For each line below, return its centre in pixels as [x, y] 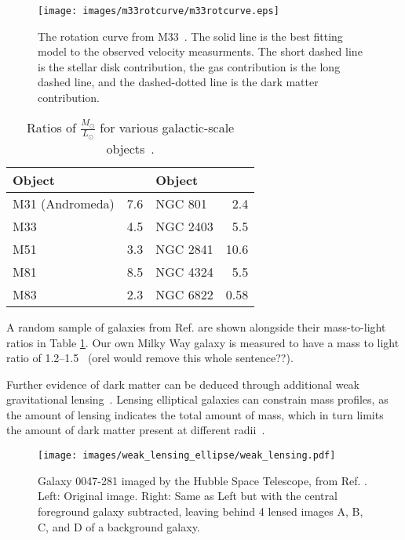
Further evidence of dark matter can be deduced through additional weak [183, 384]
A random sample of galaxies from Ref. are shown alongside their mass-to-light [196, 326]
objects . [130, 148]
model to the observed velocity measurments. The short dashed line [200, 51]
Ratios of [51, 127]
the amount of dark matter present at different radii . [136, 430]
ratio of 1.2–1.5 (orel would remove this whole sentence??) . [150, 358]
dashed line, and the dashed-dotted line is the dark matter [178, 82]
